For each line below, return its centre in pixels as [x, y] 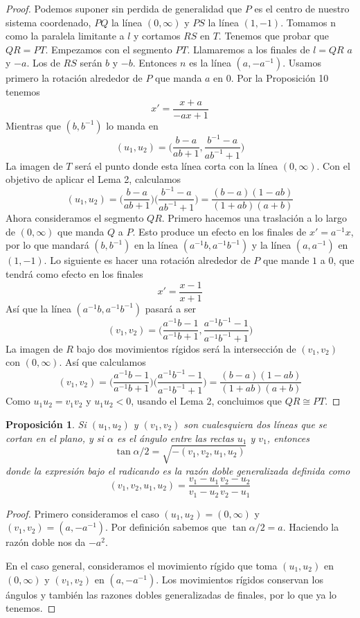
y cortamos [157, 36]
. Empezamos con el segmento [109, 49]
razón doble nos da [46, 542]
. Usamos [302, 63]
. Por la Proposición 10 [280, 78]
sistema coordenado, [48, 22]
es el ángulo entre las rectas [175, 438]
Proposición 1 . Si [46, 424]
